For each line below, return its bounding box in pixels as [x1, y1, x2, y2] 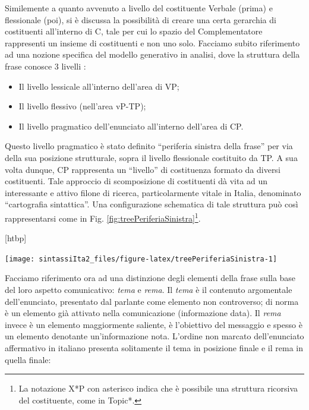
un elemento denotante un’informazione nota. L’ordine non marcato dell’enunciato [5, 330, 304, 342]
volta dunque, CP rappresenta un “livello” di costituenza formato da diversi [5, 163, 280, 175]
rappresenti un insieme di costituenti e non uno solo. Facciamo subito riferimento [5, 36, 300, 49]
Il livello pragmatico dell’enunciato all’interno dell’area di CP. [18, 119, 244, 132]
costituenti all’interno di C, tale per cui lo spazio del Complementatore [5, 25, 263, 37]
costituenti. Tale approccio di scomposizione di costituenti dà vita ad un [5, 175, 268, 187]
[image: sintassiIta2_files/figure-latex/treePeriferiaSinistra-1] [5, 254, 278, 263]
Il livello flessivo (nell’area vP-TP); [18, 100, 146, 112]
